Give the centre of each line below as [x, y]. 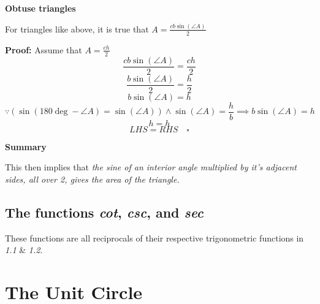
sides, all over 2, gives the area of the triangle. [92, 179]
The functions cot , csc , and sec [104, 212]
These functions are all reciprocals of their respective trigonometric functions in [154, 237]
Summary [26, 146]
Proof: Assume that [44, 49]
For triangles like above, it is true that [77, 28]
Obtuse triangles [40, 8]
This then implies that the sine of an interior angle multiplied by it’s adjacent [151, 167]
